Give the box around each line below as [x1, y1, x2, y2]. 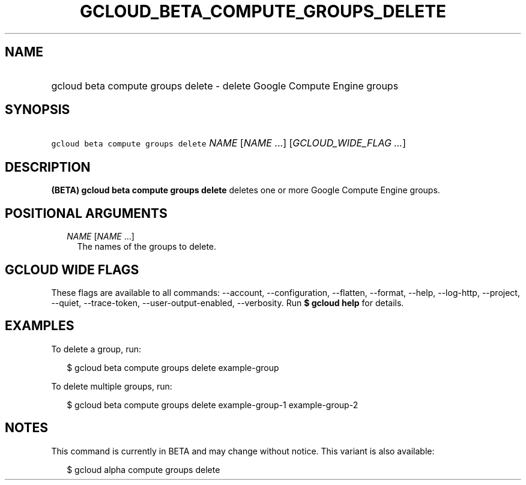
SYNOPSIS [5, 102, 70, 118]
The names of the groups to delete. [77, 241, 217, 252]
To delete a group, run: [51, 343, 141, 354]
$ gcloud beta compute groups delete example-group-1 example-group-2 [67, 399, 358, 410]
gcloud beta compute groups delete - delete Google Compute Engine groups [51, 79, 399, 92]
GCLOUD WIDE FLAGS [5, 262, 139, 277]
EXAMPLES [5, 318, 74, 334]
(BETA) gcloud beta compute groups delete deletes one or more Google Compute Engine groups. [51, 185, 440, 196]
